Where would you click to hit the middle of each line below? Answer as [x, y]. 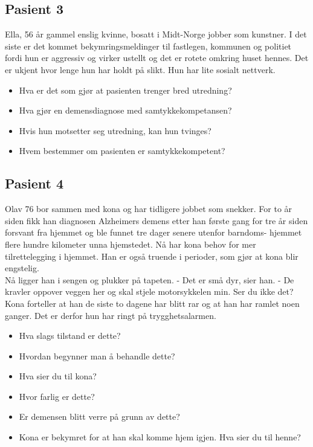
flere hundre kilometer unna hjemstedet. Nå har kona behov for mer [131, 244]
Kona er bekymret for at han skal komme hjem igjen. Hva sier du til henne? [160, 437]
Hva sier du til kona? [58, 376]
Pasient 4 [34, 183]
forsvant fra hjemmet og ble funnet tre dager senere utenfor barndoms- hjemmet [153, 232]
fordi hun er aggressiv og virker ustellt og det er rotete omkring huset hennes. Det [157, 58]
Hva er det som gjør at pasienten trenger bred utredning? [125, 90]
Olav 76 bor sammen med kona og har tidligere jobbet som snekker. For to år [149, 209]
